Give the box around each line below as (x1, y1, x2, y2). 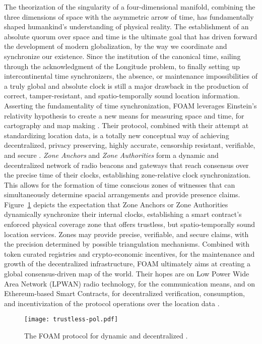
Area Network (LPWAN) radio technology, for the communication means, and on (4, 278, 255, 289)
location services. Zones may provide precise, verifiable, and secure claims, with (4, 228, 249, 239)
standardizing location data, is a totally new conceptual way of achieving (4, 130, 229, 140)
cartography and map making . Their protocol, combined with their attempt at (4, 120, 249, 131)
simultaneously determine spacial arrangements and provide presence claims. (4, 189, 240, 200)
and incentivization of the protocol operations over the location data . (4, 298, 220, 308)
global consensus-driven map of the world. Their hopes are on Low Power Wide (4, 268, 249, 279)
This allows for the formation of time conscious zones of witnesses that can (4, 179, 235, 190)
